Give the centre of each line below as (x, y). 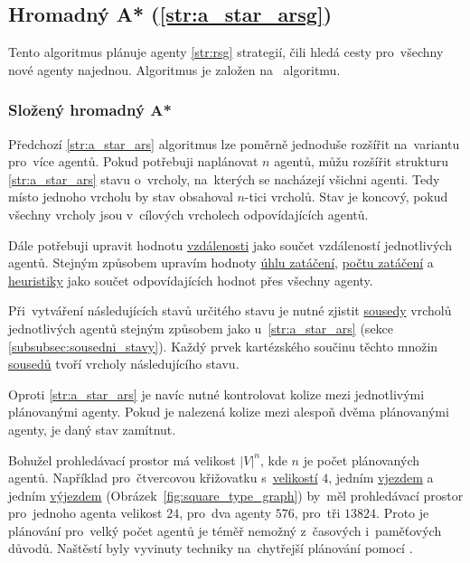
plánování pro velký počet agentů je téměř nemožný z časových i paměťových (225, 530)
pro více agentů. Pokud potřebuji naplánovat (133, 161)
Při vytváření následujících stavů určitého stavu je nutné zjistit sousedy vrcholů (230, 310)
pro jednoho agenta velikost (85, 513)
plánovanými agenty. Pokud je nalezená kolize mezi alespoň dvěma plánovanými (229, 412)
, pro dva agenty (226, 513)
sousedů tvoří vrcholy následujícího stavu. (124, 364)
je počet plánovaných (361, 460)
